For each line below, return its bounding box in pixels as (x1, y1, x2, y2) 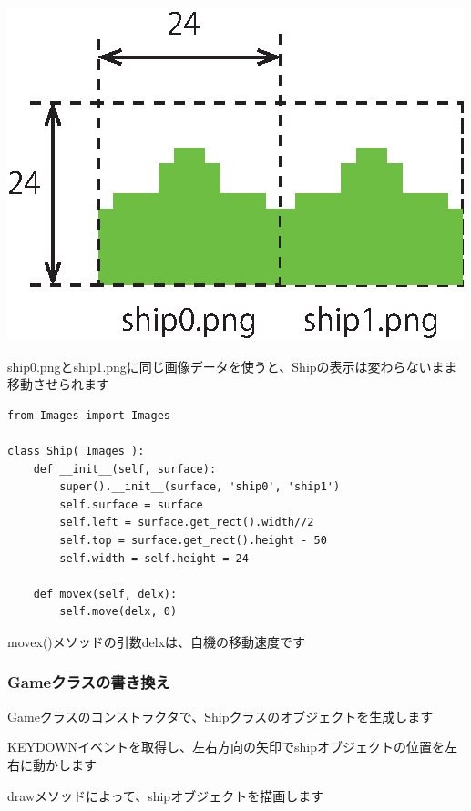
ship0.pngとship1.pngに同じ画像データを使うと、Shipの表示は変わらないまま (7, 356, 457, 375)
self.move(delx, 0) (59, 605, 178, 619)
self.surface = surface (59, 498, 203, 511)
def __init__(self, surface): (33, 462, 217, 476)
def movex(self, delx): (33, 587, 178, 601)
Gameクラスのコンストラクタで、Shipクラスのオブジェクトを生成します (7, 706, 434, 725)
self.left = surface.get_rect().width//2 (59, 516, 314, 529)
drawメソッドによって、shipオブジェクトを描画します (7, 785, 324, 805)
